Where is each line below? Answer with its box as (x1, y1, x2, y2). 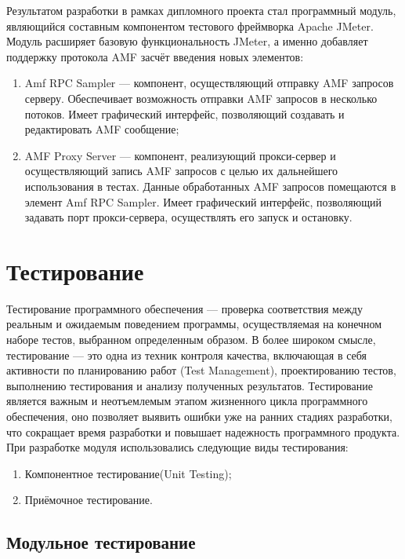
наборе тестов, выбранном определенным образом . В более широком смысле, (6, 331, 376, 348)
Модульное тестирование (6, 530, 196, 554)
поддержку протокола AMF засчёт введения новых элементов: (6, 48, 304, 64)
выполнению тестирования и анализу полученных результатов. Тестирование (6, 377, 373, 393)
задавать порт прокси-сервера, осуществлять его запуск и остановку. (24, 209, 353, 225)
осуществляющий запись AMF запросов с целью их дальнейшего (24, 163, 338, 179)
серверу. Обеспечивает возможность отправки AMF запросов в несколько (24, 90, 378, 106)
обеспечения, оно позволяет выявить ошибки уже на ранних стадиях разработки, (6, 408, 392, 424)
